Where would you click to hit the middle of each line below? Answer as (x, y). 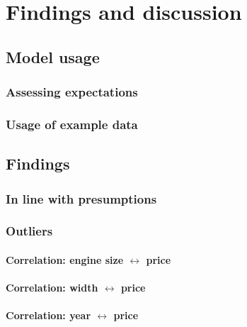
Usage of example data (72, 124)
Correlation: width (52, 288)
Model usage (53, 56)
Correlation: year (48, 315)
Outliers (29, 231)
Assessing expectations (72, 92)
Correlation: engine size (65, 259)
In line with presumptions (81, 198)
